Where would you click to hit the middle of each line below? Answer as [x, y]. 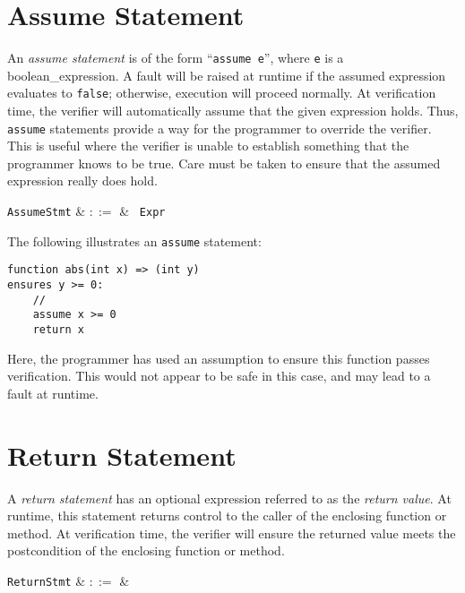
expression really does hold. [82, 180]
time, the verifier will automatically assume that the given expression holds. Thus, [233, 111]
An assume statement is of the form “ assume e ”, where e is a [176, 58]
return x [58, 330]
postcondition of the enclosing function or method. [146, 550]
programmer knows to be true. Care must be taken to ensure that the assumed [224, 163]
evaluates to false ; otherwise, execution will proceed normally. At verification [222, 93]
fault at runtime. [53, 393]
